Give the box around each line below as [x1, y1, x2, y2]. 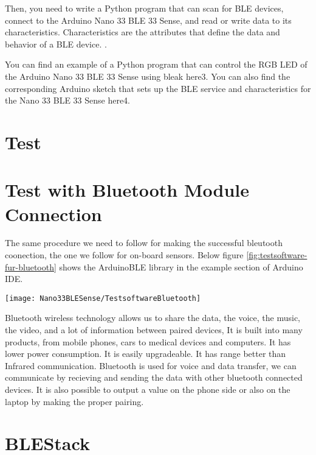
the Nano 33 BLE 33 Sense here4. [5, 94, 131, 107]
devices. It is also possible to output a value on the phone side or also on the [5, 383, 290, 396]
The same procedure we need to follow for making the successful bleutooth [5, 236, 283, 249]
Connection [5, 201, 102, 226]
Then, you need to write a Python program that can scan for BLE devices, [5, 2, 284, 14]
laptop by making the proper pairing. [5, 395, 144, 407]
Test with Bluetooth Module [5, 177, 250, 202]
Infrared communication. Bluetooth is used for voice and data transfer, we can [5, 359, 297, 372]
